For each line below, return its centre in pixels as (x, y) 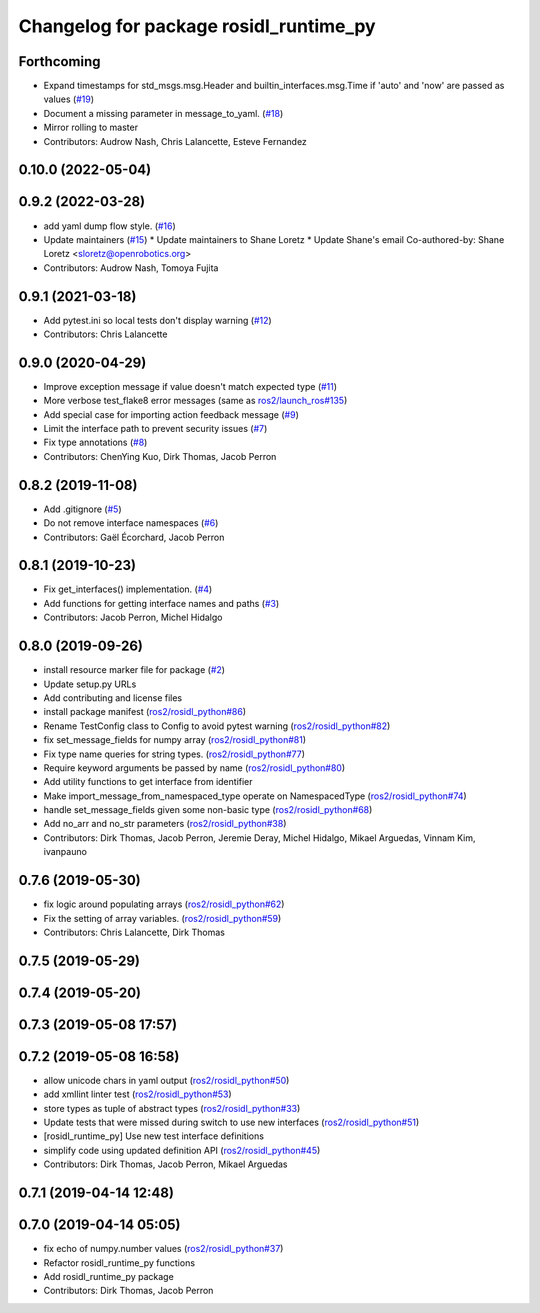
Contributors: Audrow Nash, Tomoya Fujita (131, 267)
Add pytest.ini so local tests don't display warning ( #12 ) (157, 320)
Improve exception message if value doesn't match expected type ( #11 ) (190, 386)
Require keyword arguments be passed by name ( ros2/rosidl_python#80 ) (194, 767)
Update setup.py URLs (90, 684)
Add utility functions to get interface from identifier (148, 782)
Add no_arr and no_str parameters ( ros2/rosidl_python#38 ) (165, 824)
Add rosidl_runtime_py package (108, 1276)
